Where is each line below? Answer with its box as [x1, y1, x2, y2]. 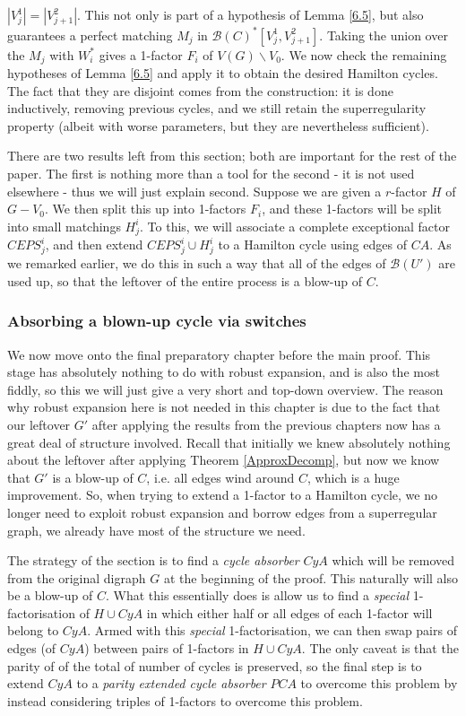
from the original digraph [7, 568, 146, 587]
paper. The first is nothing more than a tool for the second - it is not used [7, 163, 415, 182]
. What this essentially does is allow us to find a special [105, 586, 410, 605]
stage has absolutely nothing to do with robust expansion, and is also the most [7, 362, 440, 381]
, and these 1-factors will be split [262, 199, 443, 218]
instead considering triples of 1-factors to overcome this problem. [7, 691, 363, 710]
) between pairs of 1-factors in [84, 639, 249, 658]
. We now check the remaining [280, 45, 447, 64]
